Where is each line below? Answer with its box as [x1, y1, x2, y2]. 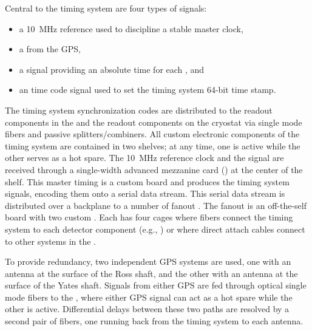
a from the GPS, [19, 43, 81, 55]
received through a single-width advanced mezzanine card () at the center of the [5, 163, 303, 176]
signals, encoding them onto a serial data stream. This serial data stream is [5, 187, 285, 200]
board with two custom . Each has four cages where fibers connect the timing [5, 211, 293, 224]
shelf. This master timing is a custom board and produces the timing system [5, 175, 290, 188]
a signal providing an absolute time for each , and [19, 63, 205, 75]
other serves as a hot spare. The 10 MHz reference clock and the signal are [5, 151, 284, 164]
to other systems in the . [5, 234, 96, 247]
